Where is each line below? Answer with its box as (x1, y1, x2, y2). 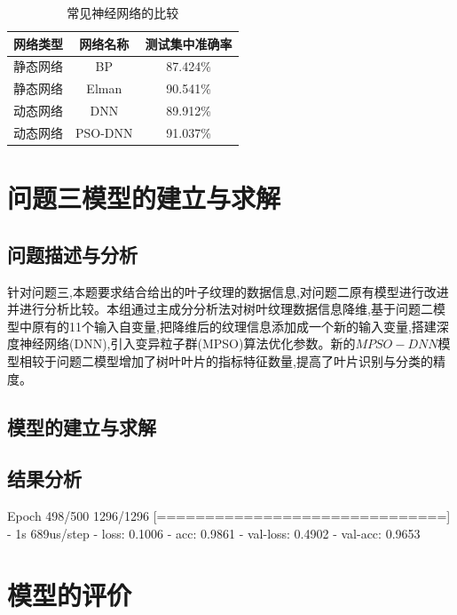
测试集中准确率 (145, 34, 232, 52)
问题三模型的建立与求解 (7, 180, 281, 216)
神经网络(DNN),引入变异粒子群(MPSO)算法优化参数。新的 (19, 334, 356, 353)
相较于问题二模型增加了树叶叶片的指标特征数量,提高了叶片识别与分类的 (19, 352, 433, 371)
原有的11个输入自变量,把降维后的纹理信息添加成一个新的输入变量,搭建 (31, 316, 437, 335)
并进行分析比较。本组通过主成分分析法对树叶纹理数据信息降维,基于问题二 (7, 300, 433, 318)
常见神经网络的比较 (67, 4, 179, 21)
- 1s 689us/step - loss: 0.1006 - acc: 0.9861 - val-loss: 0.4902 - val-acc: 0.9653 (7, 523, 421, 542)
